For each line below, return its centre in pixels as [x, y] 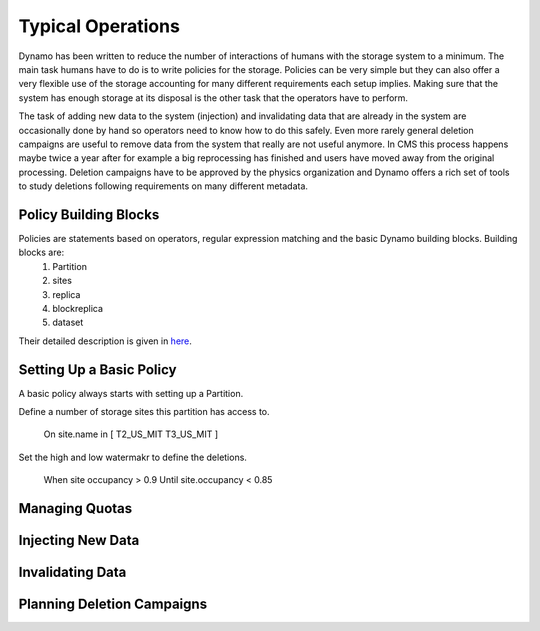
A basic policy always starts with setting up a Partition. [131, 393]
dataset [68, 322]
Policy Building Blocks [89, 214]
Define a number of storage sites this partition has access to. [144, 411]
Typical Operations [99, 26]
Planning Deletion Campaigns [113, 604]
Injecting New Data [79, 540]
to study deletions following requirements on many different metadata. [163, 186]
